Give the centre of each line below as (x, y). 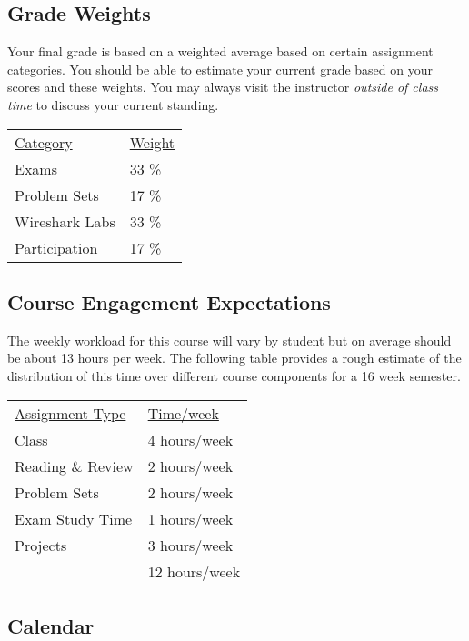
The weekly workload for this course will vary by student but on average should (230, 340)
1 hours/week (190, 518)
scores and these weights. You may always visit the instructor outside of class (223, 87)
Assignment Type (70, 413)
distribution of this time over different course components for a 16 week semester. (234, 375)
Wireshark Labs (65, 221)
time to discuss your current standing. (113, 104)
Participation (56, 247)
